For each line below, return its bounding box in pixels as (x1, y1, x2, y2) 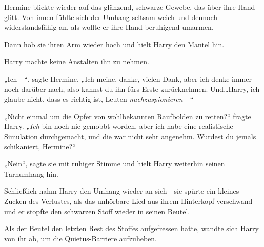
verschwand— (216, 195, 260, 206)
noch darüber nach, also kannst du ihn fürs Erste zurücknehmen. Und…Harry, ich (4, 83, 260, 94)
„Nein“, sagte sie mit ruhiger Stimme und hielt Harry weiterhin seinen (4, 158, 225, 169)
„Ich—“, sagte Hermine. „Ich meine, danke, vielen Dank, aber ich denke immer (4, 73, 252, 84)
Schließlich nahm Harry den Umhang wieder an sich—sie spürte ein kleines (4, 185, 239, 196)
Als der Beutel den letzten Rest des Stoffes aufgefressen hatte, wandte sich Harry (4, 223, 259, 234)
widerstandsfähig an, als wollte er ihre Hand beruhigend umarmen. (4, 22, 214, 32)
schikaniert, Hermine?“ (4, 141, 76, 151)
